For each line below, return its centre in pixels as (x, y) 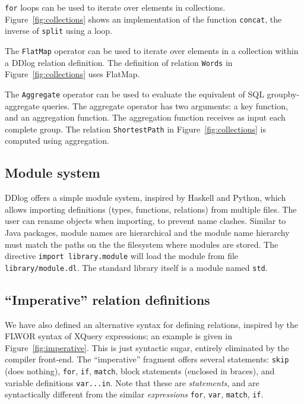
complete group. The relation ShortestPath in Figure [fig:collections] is (135, 129)
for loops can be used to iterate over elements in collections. (115, 7)
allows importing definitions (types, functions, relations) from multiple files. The (151, 209)
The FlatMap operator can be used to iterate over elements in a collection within (152, 50)
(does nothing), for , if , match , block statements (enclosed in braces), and (140, 371)
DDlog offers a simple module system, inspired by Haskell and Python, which (145, 198)
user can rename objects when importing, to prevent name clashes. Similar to (145, 221)
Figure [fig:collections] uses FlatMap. (72, 74)
